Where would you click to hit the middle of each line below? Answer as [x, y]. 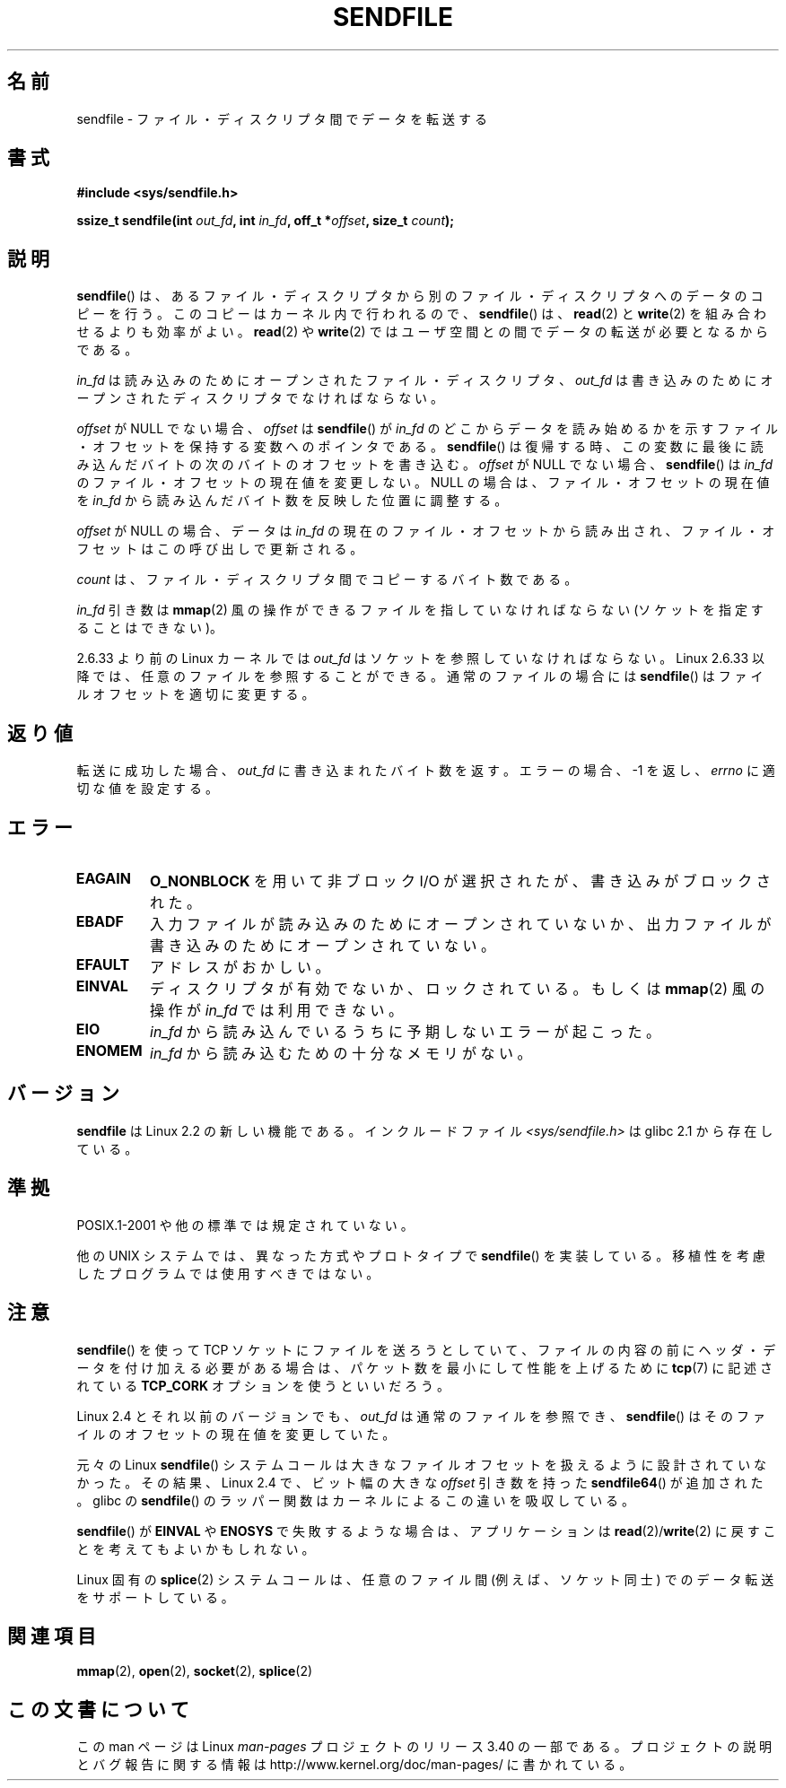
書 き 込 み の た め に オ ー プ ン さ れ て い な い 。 [323, 945]
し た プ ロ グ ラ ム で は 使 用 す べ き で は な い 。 [228, 1273]
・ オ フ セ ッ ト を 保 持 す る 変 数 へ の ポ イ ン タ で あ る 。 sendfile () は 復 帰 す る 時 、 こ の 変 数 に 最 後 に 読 [420, 447]
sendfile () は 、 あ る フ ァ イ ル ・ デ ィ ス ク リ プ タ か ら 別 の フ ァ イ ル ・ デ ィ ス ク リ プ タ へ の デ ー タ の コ [420, 296]
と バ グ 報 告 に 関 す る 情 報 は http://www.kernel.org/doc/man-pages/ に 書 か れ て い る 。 [354, 1765]
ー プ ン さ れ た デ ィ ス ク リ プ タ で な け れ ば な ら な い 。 [260, 398]
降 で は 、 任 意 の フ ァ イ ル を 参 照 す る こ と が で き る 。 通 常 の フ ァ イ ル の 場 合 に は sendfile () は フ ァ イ [420, 676]
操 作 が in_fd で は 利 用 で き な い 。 [277, 1010]
